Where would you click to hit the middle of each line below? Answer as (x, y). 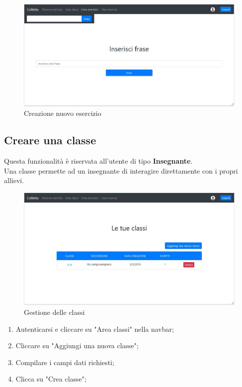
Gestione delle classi (54, 312)
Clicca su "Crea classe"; (51, 379)
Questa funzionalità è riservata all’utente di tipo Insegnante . (98, 161)
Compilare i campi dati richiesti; (65, 362)
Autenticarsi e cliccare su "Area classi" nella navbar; (95, 329)
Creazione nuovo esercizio (63, 113)
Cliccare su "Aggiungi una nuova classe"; (77, 345)
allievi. (14, 180)
